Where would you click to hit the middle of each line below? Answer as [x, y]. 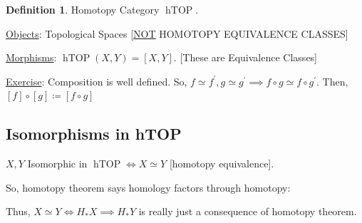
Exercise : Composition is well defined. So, [97, 81]
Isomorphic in [57, 164]
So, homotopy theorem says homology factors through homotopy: [148, 187]
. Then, [332, 81]
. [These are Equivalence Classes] [245, 57]
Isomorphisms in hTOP [94, 134]
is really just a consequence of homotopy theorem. [248, 211]
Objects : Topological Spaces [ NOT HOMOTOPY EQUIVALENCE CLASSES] [177, 33]
